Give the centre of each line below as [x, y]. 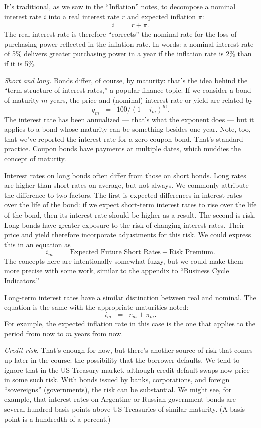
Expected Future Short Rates [115, 252]
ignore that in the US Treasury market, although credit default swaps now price [127, 369]
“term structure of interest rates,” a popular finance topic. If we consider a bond [128, 90]
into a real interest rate [84, 16]
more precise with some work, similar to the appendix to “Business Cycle [117, 271]
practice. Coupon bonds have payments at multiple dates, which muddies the [123, 148]
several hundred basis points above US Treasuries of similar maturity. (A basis [125, 409]
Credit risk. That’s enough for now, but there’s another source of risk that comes [128, 350]
